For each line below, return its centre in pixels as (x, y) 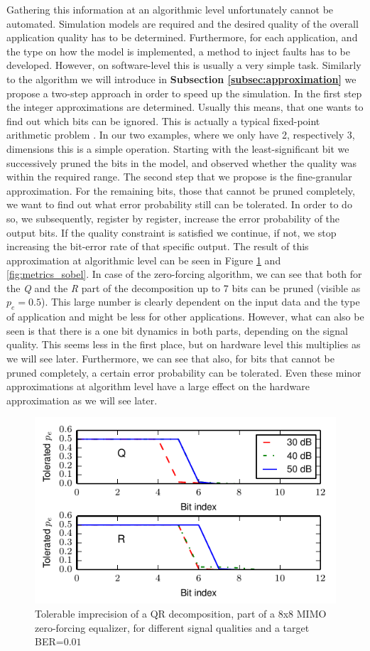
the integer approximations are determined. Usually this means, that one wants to (185, 107)
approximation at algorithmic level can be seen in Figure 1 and (144, 260)
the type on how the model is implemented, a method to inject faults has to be (178, 51)
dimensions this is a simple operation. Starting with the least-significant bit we (178, 148)
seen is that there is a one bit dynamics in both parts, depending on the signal (177, 330)
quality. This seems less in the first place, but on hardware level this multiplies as (184, 344)
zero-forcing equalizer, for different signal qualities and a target (172, 627)
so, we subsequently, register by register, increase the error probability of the (173, 218)
